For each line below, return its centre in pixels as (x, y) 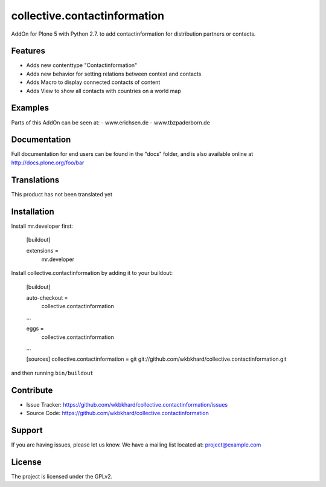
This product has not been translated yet (62, 194)
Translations (35, 180)
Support (27, 430)
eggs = (35, 329)
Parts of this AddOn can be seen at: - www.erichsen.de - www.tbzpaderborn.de (111, 122)
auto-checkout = (47, 298)
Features (28, 51)
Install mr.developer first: (42, 226)
